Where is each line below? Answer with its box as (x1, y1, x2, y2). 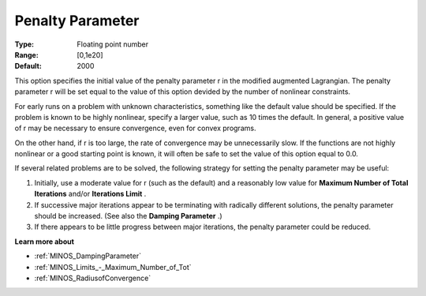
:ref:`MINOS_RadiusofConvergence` (34, 273, 151, 283)
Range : (14, 50, 39, 59)
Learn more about (14, 237, 75, 246)
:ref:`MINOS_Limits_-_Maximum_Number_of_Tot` (34, 262, 192, 272)
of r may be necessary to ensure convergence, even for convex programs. (14, 123, 256, 133)
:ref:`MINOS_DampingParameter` (34, 251, 142, 260)
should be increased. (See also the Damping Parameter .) (34, 212, 222, 221)
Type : (14, 39, 35, 49)
